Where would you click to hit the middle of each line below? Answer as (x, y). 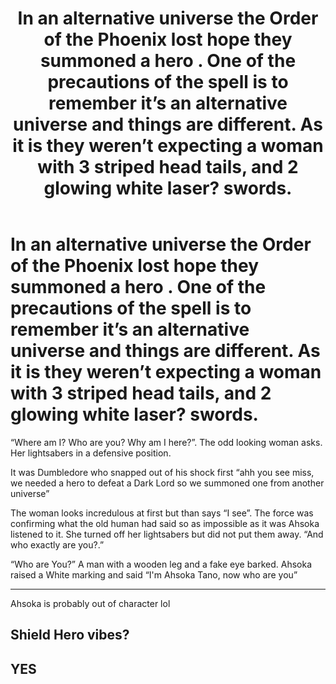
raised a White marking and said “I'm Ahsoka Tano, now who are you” (154, 574)
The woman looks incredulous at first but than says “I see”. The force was (162, 513)
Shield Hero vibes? (70, 635)
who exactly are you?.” (57, 544)
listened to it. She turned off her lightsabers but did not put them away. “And (167, 534)
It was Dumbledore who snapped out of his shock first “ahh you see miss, (162, 472)
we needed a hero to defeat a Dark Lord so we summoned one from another (167, 483)
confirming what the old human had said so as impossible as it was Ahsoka (165, 523)
